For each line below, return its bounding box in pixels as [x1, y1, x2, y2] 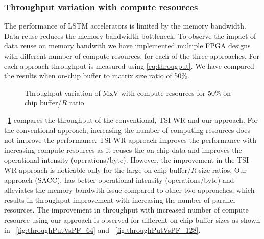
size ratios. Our [199, 164, 247, 175]
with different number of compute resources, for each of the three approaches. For [4, 50, 260, 61]
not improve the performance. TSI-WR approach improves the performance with [4, 135, 257, 145]
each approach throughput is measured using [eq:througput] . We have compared [4, 60, 254, 71]
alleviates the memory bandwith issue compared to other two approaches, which [4, 184, 255, 195]
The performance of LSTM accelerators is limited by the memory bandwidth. [4, 20, 246, 31]
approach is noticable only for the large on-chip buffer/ [19, 164, 191, 175]
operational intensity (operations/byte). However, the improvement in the [4, 154, 235, 165]
